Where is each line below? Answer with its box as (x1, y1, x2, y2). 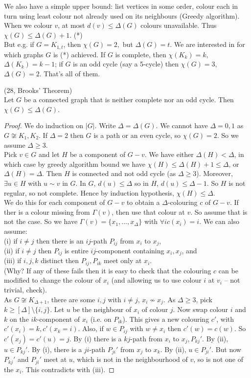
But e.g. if (4, 39, 34, 49)
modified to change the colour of (4, 275, 101, 285)
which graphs (4, 49, 44, 59)
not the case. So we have (4, 216, 78, 226)
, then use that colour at (112, 206, 185, 217)
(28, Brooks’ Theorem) (4, 85, 72, 95)
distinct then (41, 255, 79, 266)
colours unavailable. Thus (140, 20, 217, 30)
